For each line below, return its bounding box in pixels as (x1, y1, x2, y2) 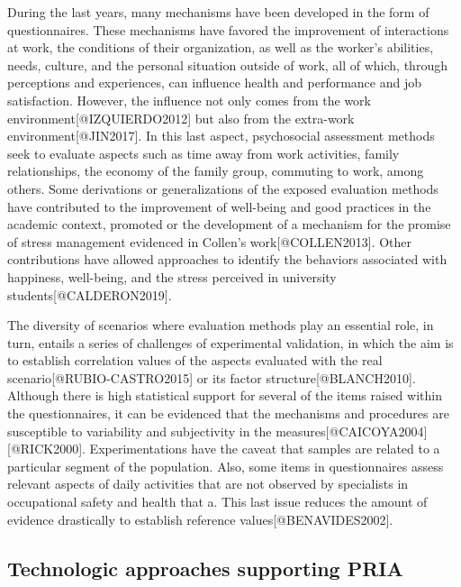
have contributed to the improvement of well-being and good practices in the (7, 197, 431, 216)
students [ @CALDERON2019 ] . (7, 285, 172, 304)
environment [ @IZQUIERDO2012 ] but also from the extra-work (7, 108, 355, 127)
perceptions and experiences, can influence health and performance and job (7, 73, 422, 92)
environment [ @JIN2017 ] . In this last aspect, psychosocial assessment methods (7, 126, 435, 145)
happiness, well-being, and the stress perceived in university (7, 267, 337, 286)
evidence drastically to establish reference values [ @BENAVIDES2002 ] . (7, 509, 393, 528)
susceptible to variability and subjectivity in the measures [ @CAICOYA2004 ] (7, 421, 428, 440)
